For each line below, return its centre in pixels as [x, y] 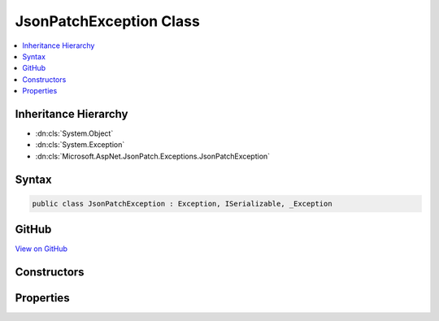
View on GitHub [41, 249]
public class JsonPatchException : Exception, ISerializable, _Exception [182, 204]
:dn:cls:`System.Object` [74, 133]
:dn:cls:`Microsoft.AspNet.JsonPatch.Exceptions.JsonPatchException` [153, 156]
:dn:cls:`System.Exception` [80, 145]
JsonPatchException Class [108, 21]
